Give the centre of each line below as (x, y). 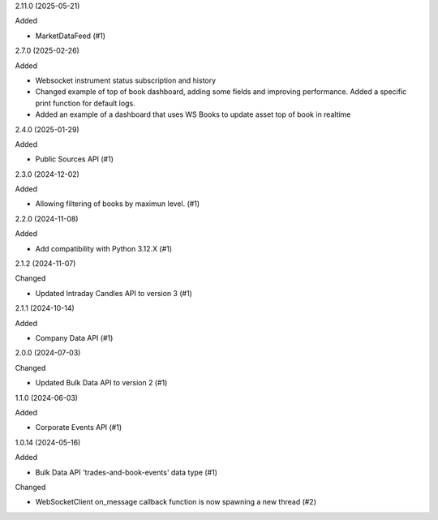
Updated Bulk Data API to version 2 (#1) (101, 383)
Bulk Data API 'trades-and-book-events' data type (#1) (127, 472)
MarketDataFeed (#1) (70, 36)
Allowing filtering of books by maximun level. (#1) (118, 204)
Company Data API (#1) (74, 337)
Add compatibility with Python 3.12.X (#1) (104, 248)
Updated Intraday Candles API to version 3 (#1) (114, 293)
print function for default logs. (85, 103)
